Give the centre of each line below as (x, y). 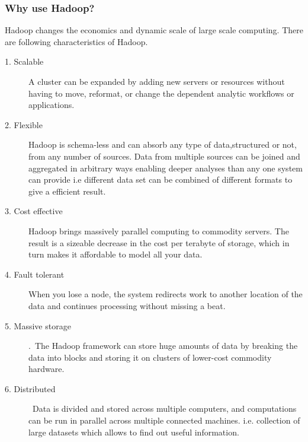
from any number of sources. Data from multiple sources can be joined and (164, 156)
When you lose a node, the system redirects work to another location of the (166, 294)
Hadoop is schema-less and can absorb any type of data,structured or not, (163, 144)
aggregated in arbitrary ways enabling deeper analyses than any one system (166, 168)
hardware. (46, 369)
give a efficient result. (67, 191)
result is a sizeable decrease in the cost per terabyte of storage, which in (159, 242)
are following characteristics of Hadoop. (76, 41)
